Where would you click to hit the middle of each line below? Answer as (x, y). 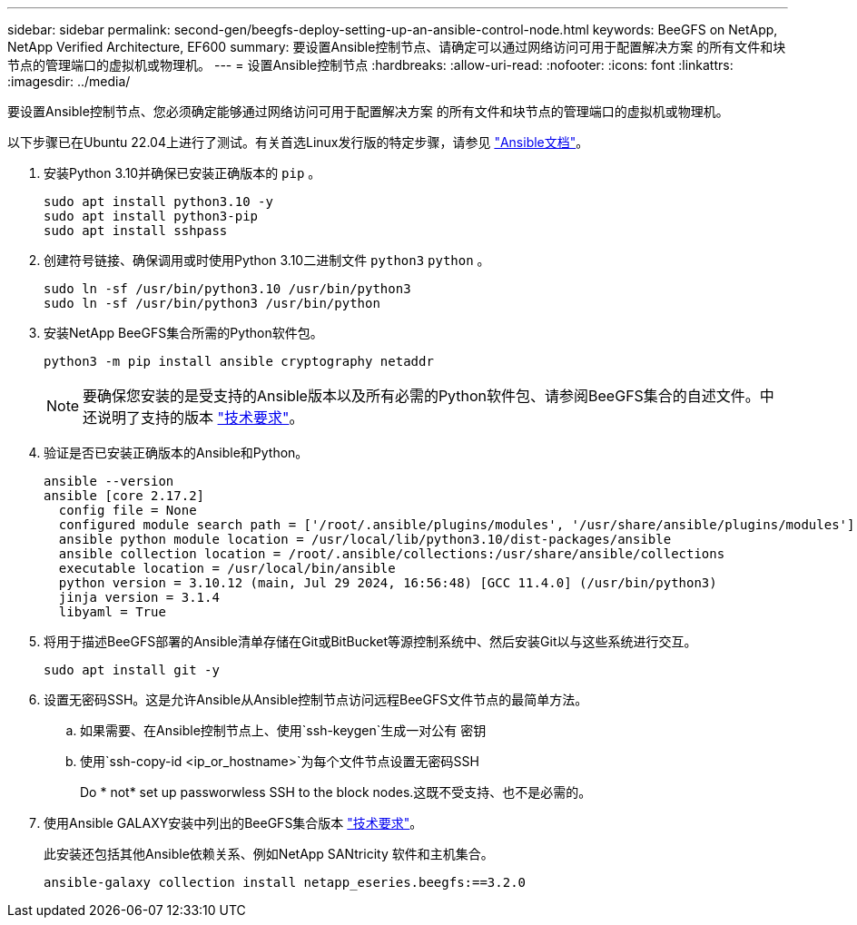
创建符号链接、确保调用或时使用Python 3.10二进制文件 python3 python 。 (267, 260)
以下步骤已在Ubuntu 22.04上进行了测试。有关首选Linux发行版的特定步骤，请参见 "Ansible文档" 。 (298, 142)
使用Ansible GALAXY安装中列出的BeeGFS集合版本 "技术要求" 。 (233, 823)
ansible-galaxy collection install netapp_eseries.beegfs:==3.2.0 (285, 882)
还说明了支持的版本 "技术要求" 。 (193, 418)
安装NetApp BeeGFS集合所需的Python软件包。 (183, 333)
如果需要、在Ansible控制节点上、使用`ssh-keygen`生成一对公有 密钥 (283, 730)
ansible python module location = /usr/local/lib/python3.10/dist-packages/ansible (365, 539)
